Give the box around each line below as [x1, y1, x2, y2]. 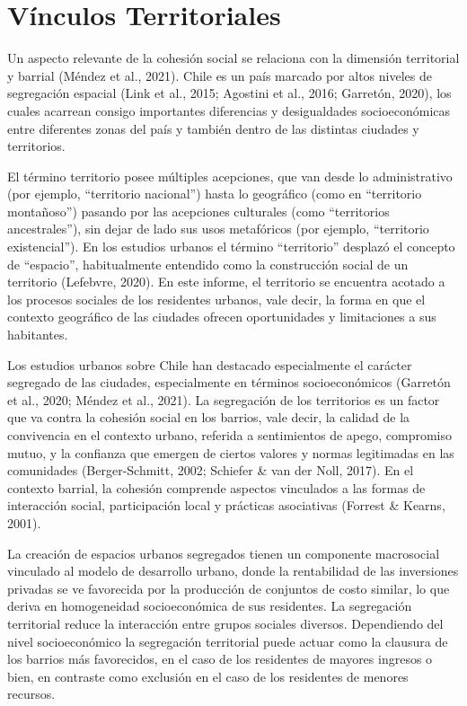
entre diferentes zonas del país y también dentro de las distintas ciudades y [7, 119, 419, 137]
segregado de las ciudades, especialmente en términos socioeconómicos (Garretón [7, 373, 451, 392]
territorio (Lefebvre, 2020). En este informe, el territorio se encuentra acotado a [7, 272, 445, 291]
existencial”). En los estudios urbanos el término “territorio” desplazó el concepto [7, 237, 455, 256]
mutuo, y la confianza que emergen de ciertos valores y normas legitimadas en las [7, 443, 454, 462]
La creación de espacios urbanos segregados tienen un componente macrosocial [7, 543, 440, 562]
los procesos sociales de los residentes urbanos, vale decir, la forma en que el [7, 289, 426, 308]
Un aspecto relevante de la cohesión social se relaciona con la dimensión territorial [7, 49, 460, 67]
